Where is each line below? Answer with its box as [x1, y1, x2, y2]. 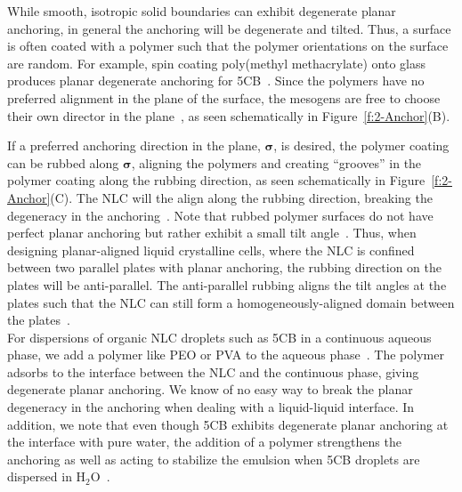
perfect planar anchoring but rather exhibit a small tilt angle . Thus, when [7, 223, 417, 242]
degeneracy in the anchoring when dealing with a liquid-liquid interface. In [7, 398, 415, 416]
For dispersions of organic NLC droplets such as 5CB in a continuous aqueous [7, 327, 432, 346]
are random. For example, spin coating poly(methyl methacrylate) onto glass [7, 53, 426, 72]
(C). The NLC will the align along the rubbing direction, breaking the [50, 188, 433, 206]
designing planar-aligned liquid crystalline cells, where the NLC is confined [7, 240, 415, 259]
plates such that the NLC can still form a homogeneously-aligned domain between [7, 293, 455, 311]
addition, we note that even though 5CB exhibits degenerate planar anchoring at [7, 415, 449, 433]
